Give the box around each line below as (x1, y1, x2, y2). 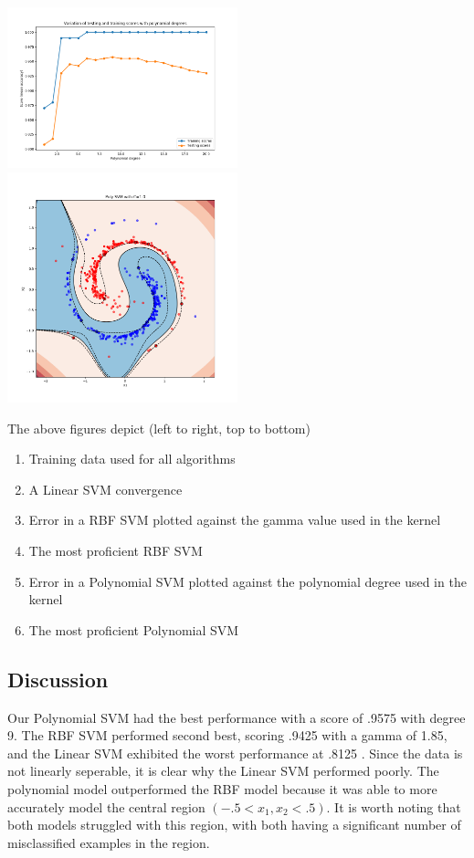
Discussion (7, 664, 109, 693)
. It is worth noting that (326, 797, 461, 816)
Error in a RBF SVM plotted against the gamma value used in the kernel (28, 510, 441, 529)
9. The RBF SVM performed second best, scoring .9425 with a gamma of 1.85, (7, 726, 448, 745)
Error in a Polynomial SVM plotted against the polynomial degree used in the (28, 571, 467, 591)
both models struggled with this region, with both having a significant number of (7, 815, 461, 834)
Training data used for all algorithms (28, 449, 236, 468)
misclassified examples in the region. (7, 832, 210, 852)
